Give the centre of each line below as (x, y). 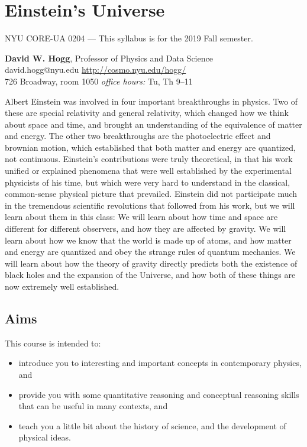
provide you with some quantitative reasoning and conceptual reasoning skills (159, 394)
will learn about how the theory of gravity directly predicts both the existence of (151, 263)
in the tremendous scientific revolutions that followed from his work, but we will (150, 205)
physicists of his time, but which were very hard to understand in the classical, (148, 182)
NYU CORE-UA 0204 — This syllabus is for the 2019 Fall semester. (129, 38)
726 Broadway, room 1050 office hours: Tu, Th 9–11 (99, 81)
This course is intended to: (53, 343)
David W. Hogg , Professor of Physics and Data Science (109, 58)
